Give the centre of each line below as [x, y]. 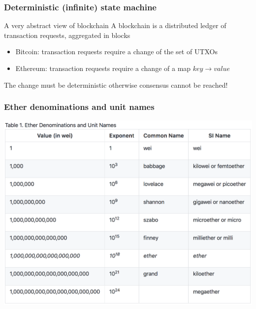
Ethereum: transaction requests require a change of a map [103, 68]
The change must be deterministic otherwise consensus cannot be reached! [116, 85]
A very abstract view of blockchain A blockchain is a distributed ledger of [115, 25]
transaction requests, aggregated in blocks [67, 35]
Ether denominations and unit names [79, 107]
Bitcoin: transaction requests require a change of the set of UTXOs [117, 51]
